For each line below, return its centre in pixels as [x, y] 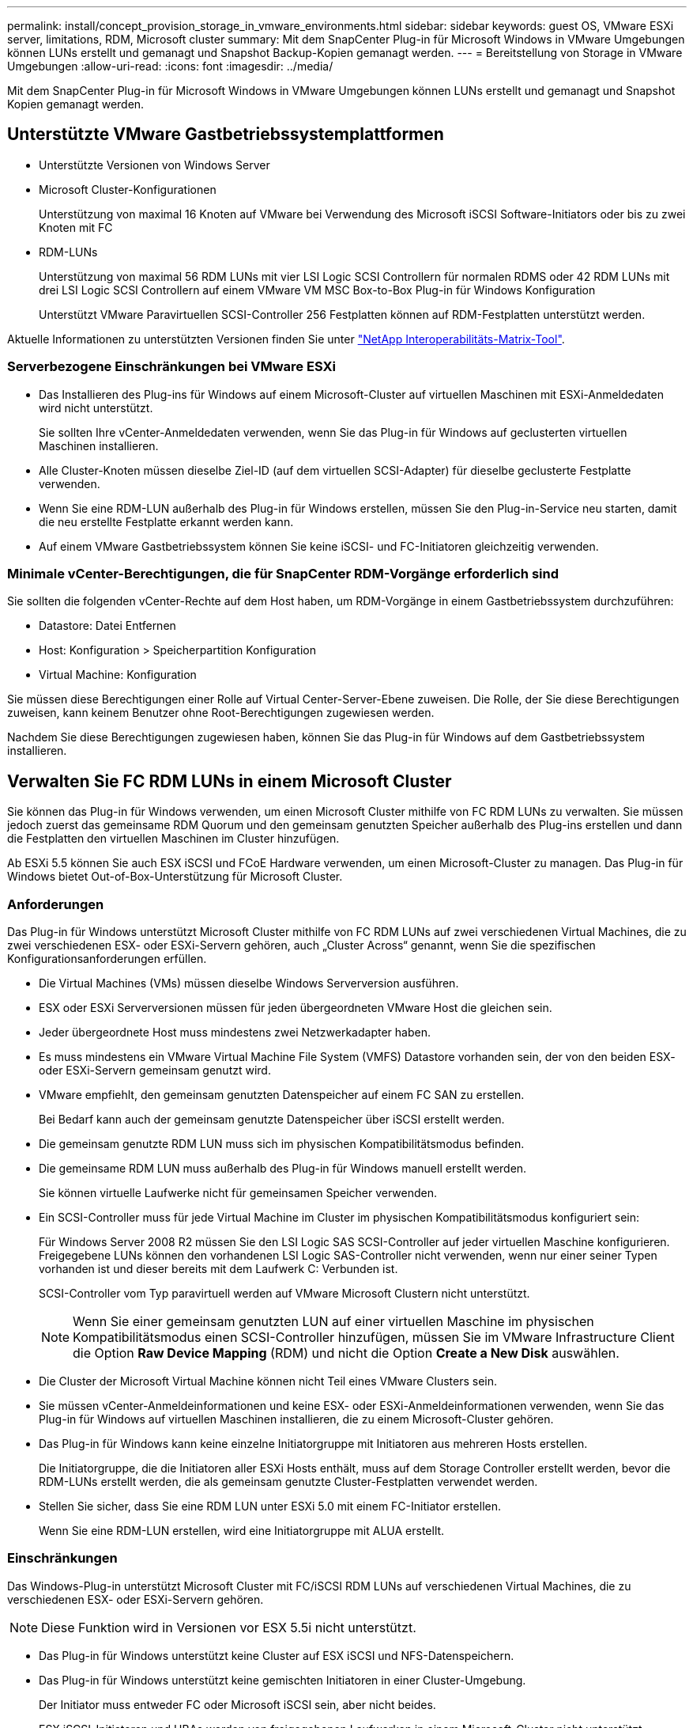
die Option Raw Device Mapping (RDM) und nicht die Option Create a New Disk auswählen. [346, 1353]
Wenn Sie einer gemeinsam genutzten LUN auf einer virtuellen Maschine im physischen [333, 1321]
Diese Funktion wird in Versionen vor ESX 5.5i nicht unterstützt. [229, 1627]
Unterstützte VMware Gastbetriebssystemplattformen [226, 135]
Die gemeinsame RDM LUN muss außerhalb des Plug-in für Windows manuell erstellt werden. [283, 1168]
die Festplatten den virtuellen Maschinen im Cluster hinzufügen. [173, 839]
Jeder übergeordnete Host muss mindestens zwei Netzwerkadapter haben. [235, 1032]
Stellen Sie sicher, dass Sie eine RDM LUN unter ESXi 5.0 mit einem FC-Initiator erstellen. [270, 1506]
